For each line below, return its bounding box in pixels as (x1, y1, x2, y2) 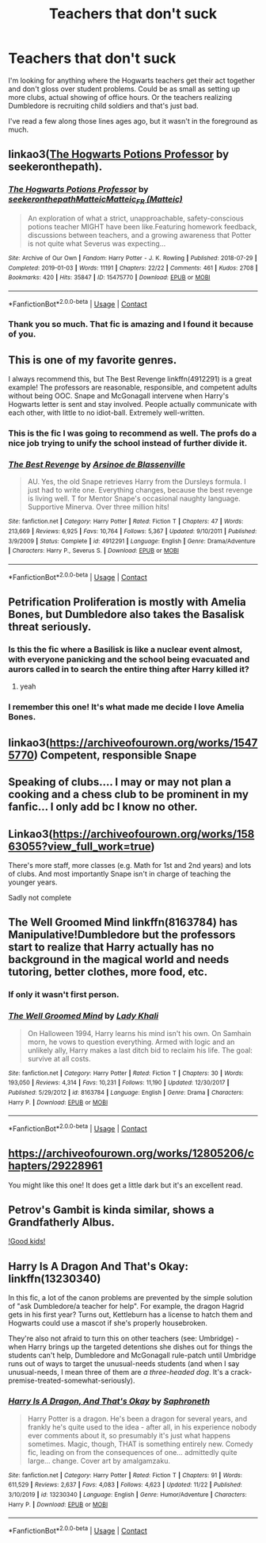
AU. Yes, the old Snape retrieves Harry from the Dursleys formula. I (27, 477, 247, 486)
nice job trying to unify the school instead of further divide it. (8, 438, 248, 449)
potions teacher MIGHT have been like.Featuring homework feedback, (27, 221, 257, 231)
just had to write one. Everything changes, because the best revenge (27, 486, 253, 495)
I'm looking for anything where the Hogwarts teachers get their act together (8, 75, 256, 85)
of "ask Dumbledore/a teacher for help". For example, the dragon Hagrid (8, 1302, 244, 1311)
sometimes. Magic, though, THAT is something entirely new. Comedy (27, 1439, 253, 1449)
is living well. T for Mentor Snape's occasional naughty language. (27, 493, 241, 504)
